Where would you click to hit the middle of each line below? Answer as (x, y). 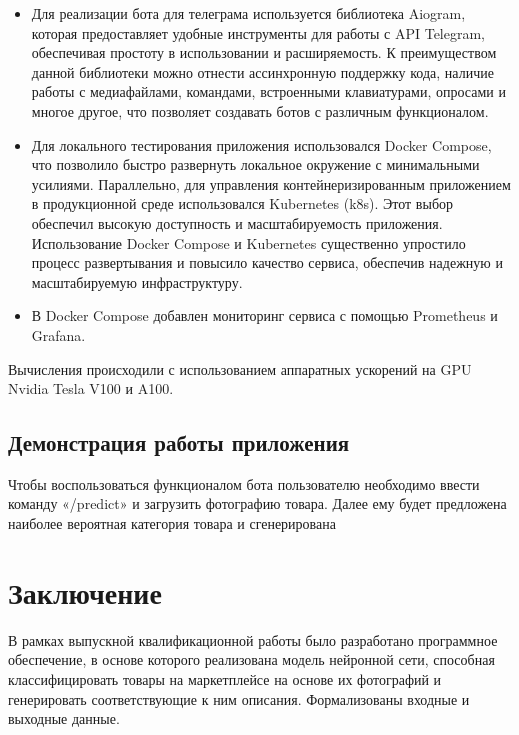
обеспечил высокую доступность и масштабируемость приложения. (237, 222)
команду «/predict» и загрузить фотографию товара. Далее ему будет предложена (257, 503)
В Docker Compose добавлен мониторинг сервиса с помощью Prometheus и (264, 315)
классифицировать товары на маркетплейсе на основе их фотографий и (225, 678)
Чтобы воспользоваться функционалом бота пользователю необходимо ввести (244, 483)
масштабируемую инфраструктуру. (137, 281)
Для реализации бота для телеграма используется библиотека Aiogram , (248, 13)
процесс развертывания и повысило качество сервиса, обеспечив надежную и (267, 262)
